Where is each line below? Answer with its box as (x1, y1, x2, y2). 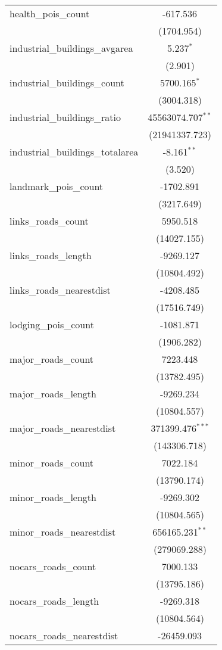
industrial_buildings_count (10, 76, 124, 89)
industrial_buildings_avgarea (10, 41, 133, 55)
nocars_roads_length (10, 594, 99, 608)
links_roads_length (10, 248, 92, 262)
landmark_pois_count (10, 179, 104, 193)
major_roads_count (10, 352, 94, 366)
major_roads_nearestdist (10, 421, 116, 435)
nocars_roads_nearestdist (10, 629, 118, 642)
